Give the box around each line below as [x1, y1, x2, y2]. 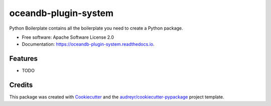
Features [9, 54, 38, 63]
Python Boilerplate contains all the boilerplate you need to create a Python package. [9, 25, 183, 31]
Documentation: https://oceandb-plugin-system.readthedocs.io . [22, 41, 155, 47]
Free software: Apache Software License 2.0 [22, 34, 114, 40]
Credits [9, 81, 33, 89]
